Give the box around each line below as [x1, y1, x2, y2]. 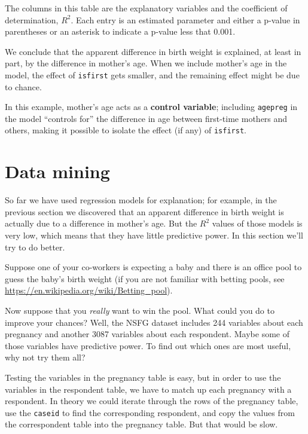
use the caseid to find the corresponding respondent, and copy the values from [5, 406, 295, 418]
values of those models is [212, 217, 303, 230]
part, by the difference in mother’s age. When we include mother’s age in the [5, 57, 287, 69]
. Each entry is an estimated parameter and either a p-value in [71, 13, 300, 26]
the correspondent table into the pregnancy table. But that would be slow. [5, 418, 278, 430]
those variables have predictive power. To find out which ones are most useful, [5, 339, 291, 352]
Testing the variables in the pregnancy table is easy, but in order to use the [5, 371, 281, 383]
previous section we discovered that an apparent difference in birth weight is [5, 205, 284, 218]
